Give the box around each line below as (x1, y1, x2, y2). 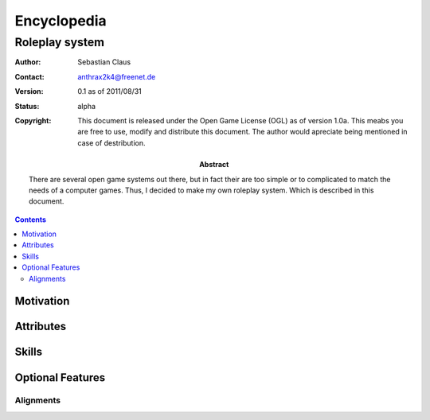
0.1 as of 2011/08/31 (77, 87, 143, 96)
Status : (14, 101, 40, 111)
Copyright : (14, 115, 52, 125)
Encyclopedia (14, 12, 107, 29)
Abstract (199, 160, 229, 169)
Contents (14, 215, 47, 224)
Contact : (14, 72, 45, 81)
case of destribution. (77, 138, 147, 147)
